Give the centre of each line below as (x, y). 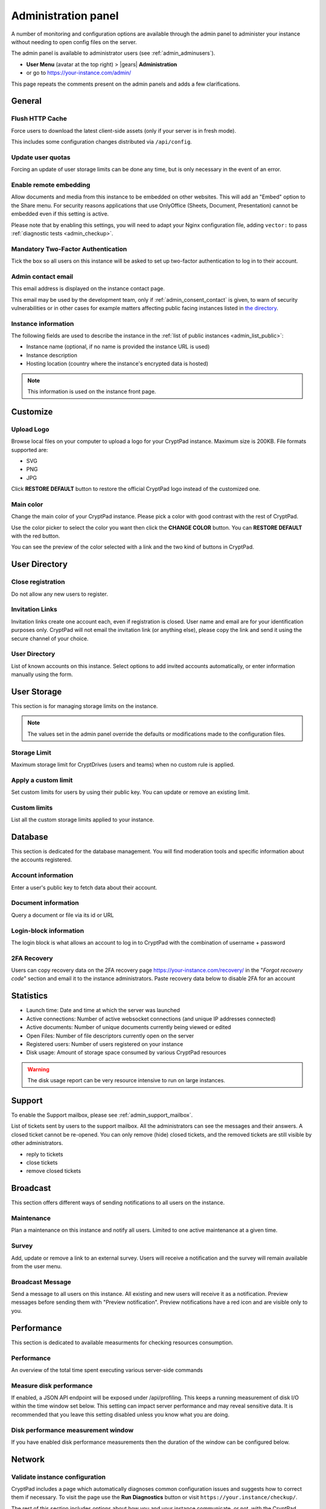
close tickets (42, 1163)
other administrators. (37, 1143)
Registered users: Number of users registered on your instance (105, 1044)
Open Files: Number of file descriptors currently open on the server (110, 1036)
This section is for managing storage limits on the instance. (85, 706)
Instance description (52, 355)
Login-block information (48, 931)
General (27, 101)
